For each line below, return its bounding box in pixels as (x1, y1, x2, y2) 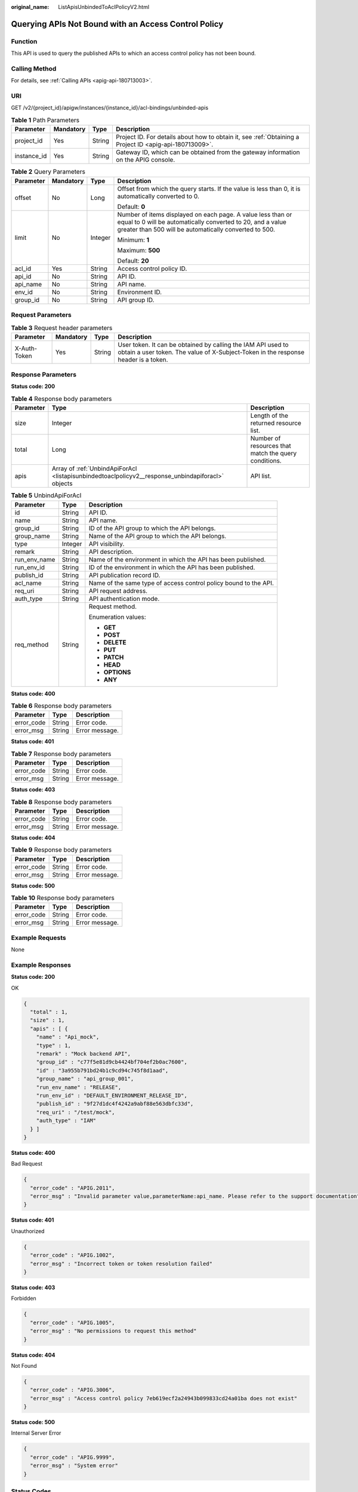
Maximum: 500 (117, 246, 161, 254)
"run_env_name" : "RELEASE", (36, 1084, 122, 1090)
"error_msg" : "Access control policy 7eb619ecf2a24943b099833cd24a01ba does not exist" (30, 1395, 298, 1402)
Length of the (250, 412, 289, 420)
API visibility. (88, 540, 125, 548)
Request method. (88, 602, 137, 611)
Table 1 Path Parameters (11, 116, 80, 125)
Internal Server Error (11, 1429, 61, 1436)
